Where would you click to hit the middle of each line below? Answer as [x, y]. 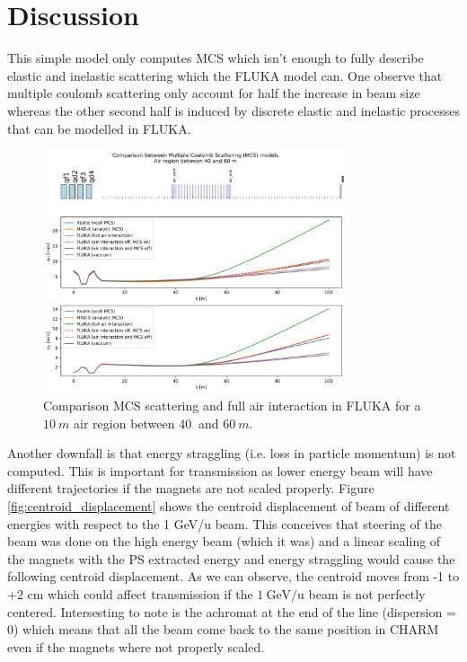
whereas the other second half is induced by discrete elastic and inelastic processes [234, 110]
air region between [124, 423]
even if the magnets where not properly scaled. [136, 646]
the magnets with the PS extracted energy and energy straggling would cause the [231, 558]
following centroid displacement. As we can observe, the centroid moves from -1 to [233, 576]
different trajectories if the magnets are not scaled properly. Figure [191, 488]
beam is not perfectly [367, 593]
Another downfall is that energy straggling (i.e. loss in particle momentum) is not [232, 453]
